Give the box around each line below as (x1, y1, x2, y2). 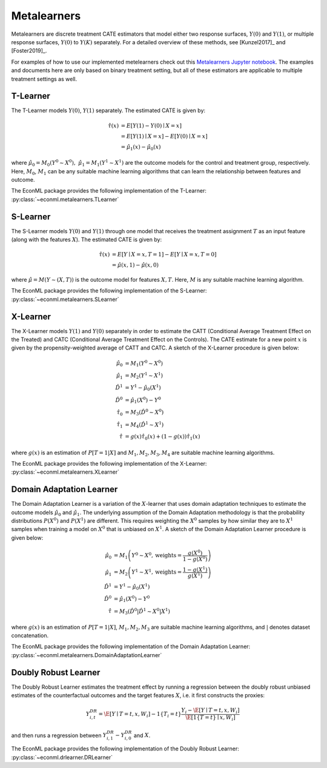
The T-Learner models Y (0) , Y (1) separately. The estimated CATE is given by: (11, 107, 206, 114)
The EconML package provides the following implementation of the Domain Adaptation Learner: (11, 643, 251, 650)
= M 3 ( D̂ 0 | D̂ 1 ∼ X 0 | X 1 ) (113, 606, 171, 616)
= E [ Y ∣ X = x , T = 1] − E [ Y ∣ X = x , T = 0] (111, 251, 217, 258)
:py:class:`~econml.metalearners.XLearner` (11, 468, 120, 475)
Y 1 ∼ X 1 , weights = (131, 568, 182, 575)
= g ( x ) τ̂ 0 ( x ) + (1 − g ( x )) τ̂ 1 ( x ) (125, 433, 200, 442)
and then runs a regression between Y (11, 732, 107, 739)
